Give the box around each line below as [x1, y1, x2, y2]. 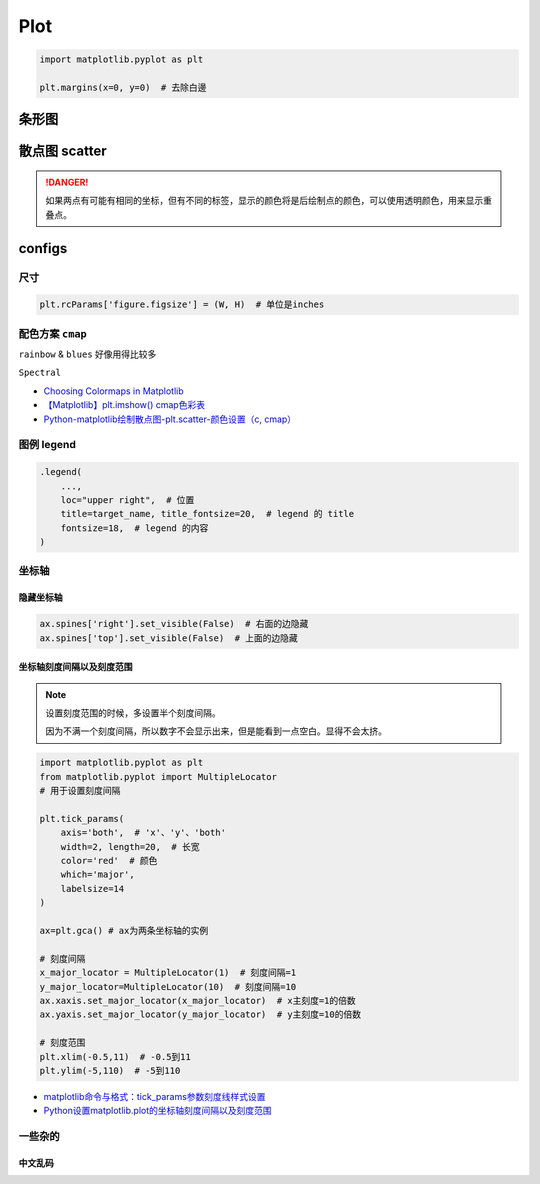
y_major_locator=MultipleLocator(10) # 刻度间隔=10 [39, 981, 297, 992]
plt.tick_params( [39, 813, 125, 824]
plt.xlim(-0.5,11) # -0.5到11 [39, 1051, 192, 1062]
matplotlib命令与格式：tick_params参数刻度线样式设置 [43, 1090, 266, 1102]
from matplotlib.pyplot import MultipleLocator [39, 771, 277, 782]
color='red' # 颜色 [60, 855, 158, 867]
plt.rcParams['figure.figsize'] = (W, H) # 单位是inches [39, 299, 325, 310]
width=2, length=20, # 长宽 [60, 841, 200, 852]
